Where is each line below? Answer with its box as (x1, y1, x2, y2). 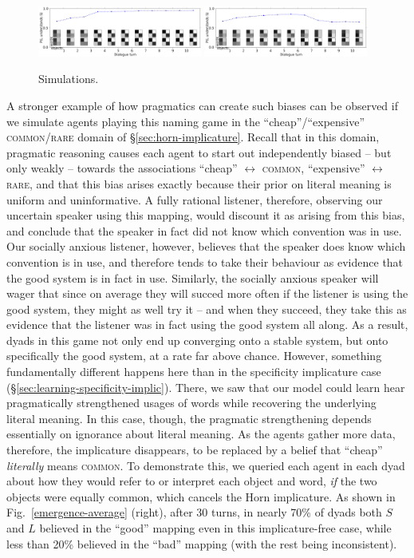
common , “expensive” (262, 160, 365, 176)
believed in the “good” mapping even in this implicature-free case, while (39, 520, 392, 536)
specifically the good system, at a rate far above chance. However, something (6, 347, 382, 364)
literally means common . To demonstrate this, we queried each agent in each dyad (6, 457, 405, 473)
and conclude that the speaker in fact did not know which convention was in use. (6, 222, 402, 239)
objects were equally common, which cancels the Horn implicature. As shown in (6, 488, 396, 505)
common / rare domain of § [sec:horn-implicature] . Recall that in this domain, (6, 129, 380, 145)
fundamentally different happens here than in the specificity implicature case (6, 363, 381, 380)
